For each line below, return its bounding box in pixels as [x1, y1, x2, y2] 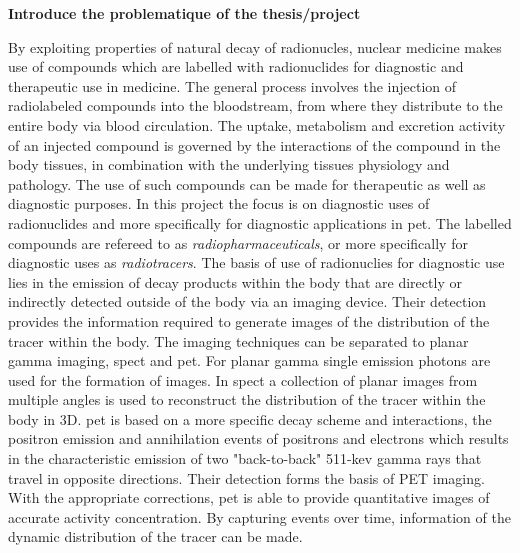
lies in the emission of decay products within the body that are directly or [8, 271, 462, 292]
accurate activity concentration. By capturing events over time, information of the [8, 506, 511, 527]
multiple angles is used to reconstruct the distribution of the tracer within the [8, 389, 486, 410]
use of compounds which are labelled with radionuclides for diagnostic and [8, 56, 464, 77]
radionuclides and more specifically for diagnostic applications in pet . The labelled [8, 212, 512, 233]
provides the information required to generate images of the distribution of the [8, 310, 490, 331]
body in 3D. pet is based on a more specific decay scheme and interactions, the [8, 408, 492, 429]
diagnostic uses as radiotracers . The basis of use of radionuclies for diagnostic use [8, 252, 505, 273]
